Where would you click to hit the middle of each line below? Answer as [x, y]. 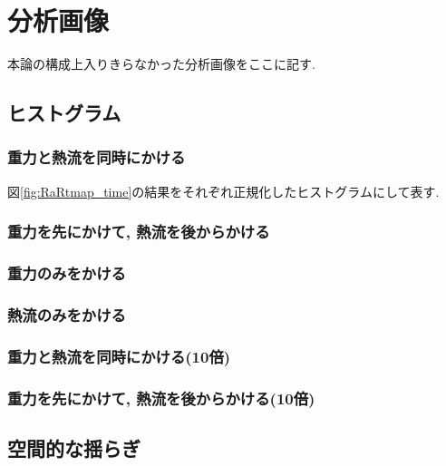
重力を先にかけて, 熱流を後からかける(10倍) [161, 398]
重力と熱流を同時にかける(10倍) [119, 356]
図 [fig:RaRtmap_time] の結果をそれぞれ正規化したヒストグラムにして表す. [223, 191]
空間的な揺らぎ [74, 447]
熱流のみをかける [67, 314]
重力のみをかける [67, 273]
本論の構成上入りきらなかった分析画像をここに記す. [161, 64]
